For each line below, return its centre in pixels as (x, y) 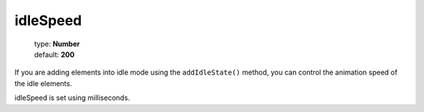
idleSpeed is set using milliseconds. (72, 98)
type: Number (57, 44)
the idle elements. (43, 83)
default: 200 (54, 54)
